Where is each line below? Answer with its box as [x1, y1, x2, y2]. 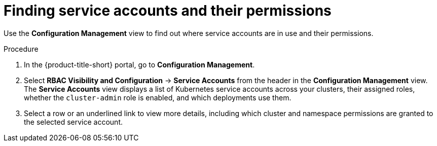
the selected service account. [24, 117, 123, 126]
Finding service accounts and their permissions [4, 2, 332, 19]
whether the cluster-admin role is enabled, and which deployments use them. [24, 93, 292, 102]
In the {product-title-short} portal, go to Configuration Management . [24, 60, 255, 69]
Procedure [4, 44, 39, 53]
